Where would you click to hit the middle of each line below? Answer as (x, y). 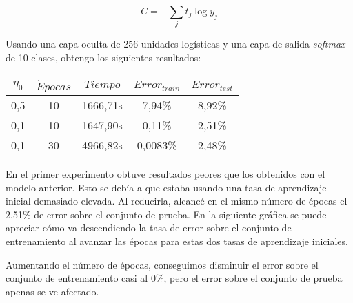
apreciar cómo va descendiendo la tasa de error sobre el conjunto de (149, 228)
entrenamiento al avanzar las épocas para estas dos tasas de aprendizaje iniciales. (177, 241)
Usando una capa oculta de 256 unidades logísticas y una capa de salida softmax (175, 44)
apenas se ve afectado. (52, 291)
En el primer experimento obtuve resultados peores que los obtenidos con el (165, 174)
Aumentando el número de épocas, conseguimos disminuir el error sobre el (162, 264)
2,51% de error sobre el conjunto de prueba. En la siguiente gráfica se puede (166, 214)
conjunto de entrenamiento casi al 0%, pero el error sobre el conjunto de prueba (174, 278)
